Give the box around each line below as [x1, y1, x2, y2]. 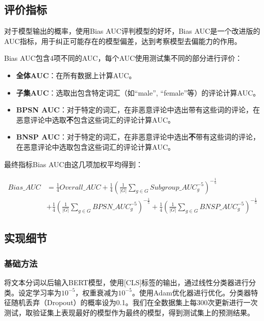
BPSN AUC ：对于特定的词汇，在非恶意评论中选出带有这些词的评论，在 [16, 104, 260, 115]
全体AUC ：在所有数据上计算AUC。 [16, 70, 136, 80]
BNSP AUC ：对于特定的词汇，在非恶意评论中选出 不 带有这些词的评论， [16, 131, 260, 142]
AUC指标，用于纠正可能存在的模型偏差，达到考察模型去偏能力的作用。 [4, 35, 242, 46]
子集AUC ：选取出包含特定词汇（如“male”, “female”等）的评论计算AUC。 [16, 87, 260, 98]
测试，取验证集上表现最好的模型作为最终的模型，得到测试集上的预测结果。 [4, 307, 254, 317]
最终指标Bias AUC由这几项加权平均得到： [4, 158, 143, 169]
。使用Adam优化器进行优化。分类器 [132, 287, 251, 297]
